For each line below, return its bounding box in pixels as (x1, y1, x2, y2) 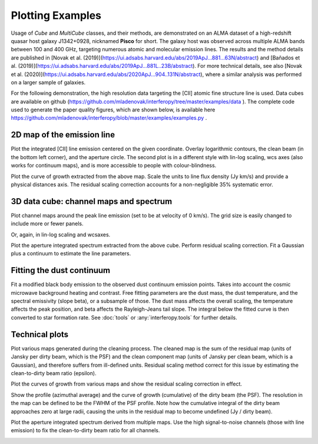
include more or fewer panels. (11, 220, 84, 227)
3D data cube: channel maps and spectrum (11, 196, 173, 206)
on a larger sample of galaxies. (11, 78, 86, 85)
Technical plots (11, 329, 69, 339)
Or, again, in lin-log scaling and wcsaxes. (11, 231, 111, 238)
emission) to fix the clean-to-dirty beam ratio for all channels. (11, 427, 160, 434)
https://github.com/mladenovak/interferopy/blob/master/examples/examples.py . (11, 114, 207, 121)
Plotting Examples (11, 9, 102, 22)
